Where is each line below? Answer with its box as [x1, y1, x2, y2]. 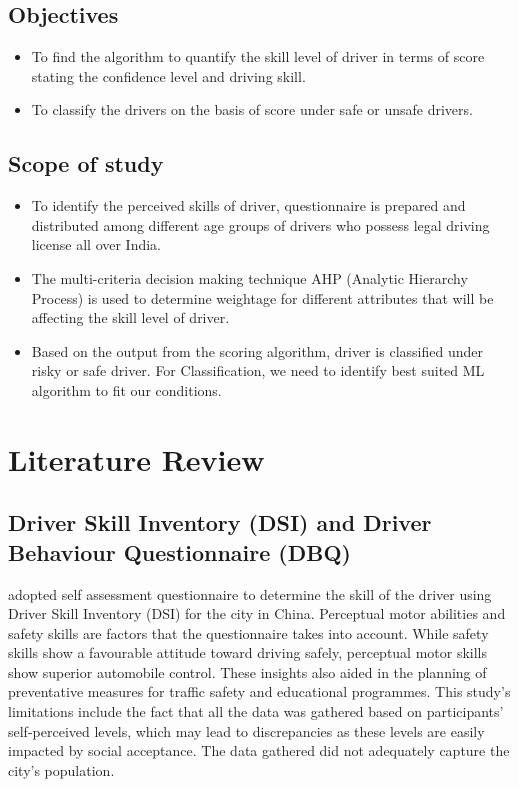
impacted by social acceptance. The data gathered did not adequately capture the [8, 740, 510, 761]
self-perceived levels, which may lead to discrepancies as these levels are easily [8, 720, 485, 741]
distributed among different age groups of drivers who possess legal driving [31, 214, 490, 235]
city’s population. [8, 759, 115, 780]
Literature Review [8, 438, 265, 479]
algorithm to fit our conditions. [31, 379, 222, 400]
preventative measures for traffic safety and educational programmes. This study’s [8, 681, 511, 702]
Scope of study [8, 148, 164, 179]
